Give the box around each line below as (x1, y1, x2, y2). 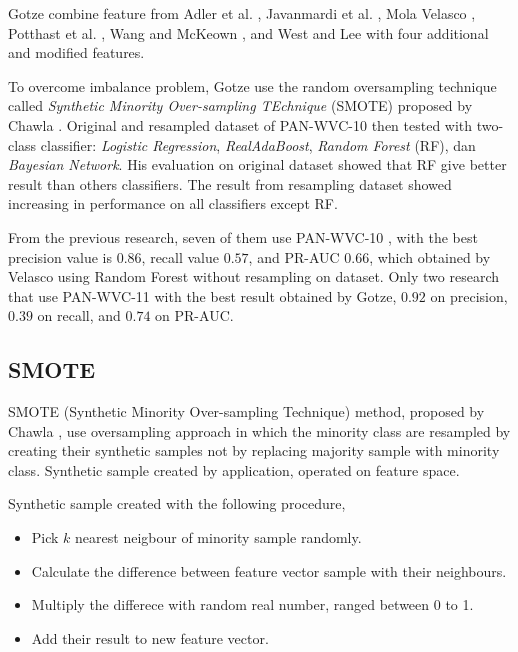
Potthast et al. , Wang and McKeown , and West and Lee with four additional (8, 22, 489, 43)
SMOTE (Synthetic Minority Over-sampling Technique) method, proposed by (8, 401, 485, 422)
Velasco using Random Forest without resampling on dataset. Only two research (8, 266, 499, 287)
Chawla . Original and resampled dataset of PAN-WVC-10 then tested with (8, 114, 473, 135)
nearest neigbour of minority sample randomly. (75, 527, 362, 548)
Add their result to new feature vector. (31, 627, 269, 648)
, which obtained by (369, 246, 491, 267)
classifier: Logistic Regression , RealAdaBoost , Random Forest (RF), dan (40, 134, 476, 155)
